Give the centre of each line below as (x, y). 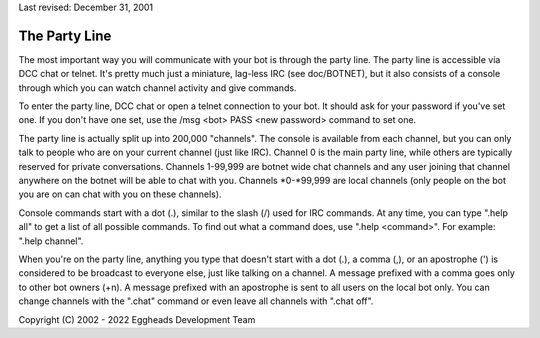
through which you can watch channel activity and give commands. (157, 87)
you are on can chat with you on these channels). (120, 194)
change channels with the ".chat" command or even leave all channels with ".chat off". (196, 301)
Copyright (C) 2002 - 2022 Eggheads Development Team (137, 319)
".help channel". (51, 241)
